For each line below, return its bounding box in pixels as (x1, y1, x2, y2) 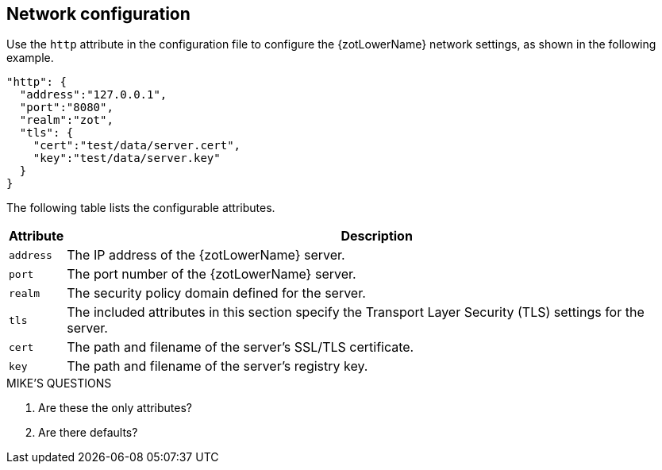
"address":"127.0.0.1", (19, 88, 167, 102)
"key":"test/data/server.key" (33, 152, 221, 165)
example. (6, 51, 54, 65)
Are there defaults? (38, 426, 138, 440)
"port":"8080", (19, 101, 114, 114)
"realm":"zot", (19, 114, 114, 127)
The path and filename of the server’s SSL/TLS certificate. (67, 339, 414, 356)
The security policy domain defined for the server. (67, 285, 366, 302)
